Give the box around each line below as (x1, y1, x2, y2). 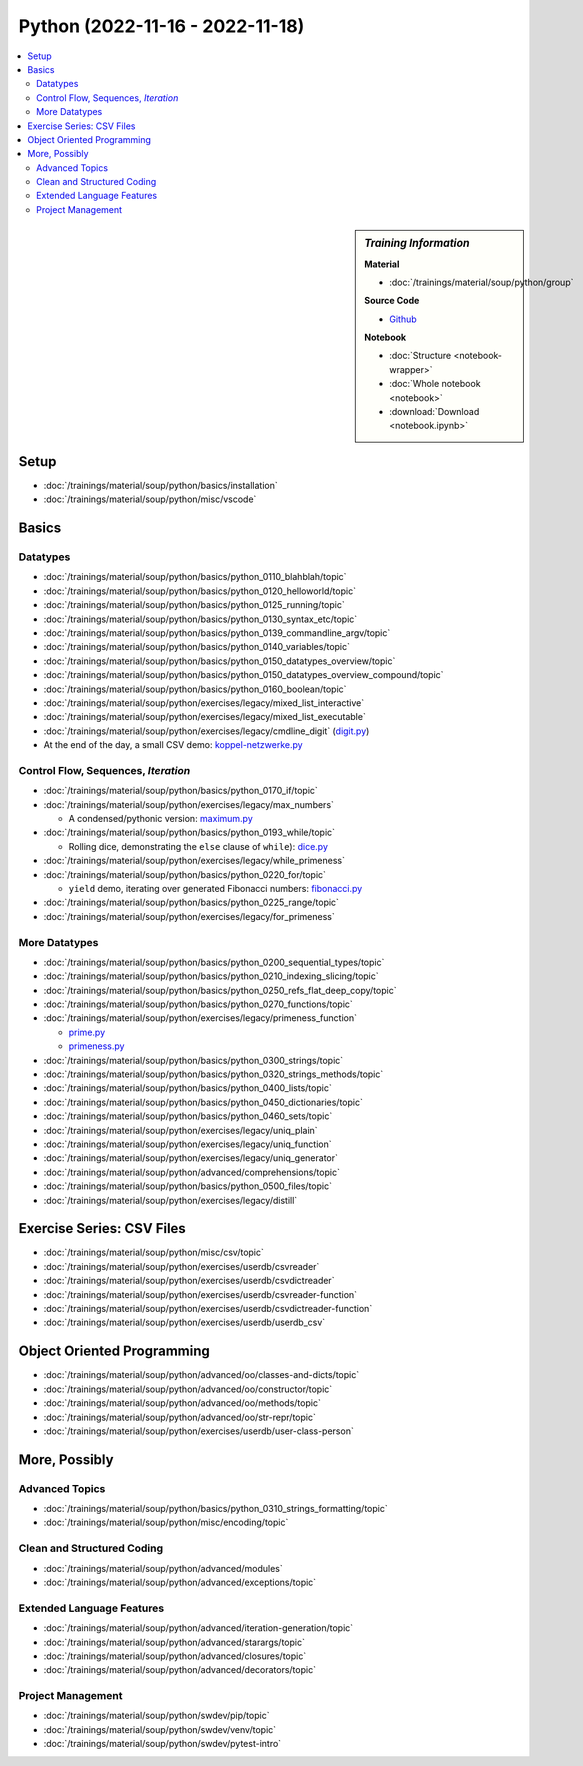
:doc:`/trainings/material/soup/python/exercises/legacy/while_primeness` (43, 855, 345, 867)
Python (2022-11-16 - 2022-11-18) (18, 15, 305, 37)
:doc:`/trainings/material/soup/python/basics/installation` (43, 479, 279, 491)
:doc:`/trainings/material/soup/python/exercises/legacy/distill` (43, 1194, 298, 1206)
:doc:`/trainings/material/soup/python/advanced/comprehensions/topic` (43, 1166, 340, 1178)
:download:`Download (389, 406, 480, 418)
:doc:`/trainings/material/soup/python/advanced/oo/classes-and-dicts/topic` (43, 1369, 360, 1381)
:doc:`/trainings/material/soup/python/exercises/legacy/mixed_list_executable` (43, 711, 367, 723)
